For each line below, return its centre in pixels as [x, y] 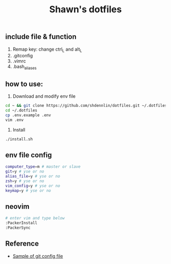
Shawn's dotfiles [85, 9]
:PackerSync [18, 228]
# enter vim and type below [35, 218]
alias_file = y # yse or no [33, 176]
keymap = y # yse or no [28, 190]
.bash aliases [24, 67]
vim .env [15, 120]
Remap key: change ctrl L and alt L [47, 50]
